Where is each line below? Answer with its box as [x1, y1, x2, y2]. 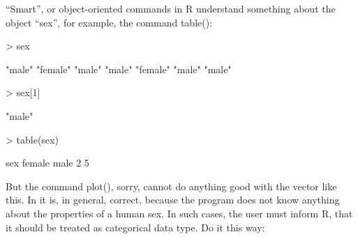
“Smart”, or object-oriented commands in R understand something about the [6, 1, 336, 15]
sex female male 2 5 [6, 155, 89, 170]
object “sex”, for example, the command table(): [6, 15, 213, 29]
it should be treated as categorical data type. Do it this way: [6, 219, 265, 234]
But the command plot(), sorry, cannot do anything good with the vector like [6, 178, 337, 193]
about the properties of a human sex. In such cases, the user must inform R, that [6, 206, 353, 220]
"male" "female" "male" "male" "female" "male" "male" [6, 61, 232, 76]
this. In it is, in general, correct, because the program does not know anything [6, 192, 340, 207]
